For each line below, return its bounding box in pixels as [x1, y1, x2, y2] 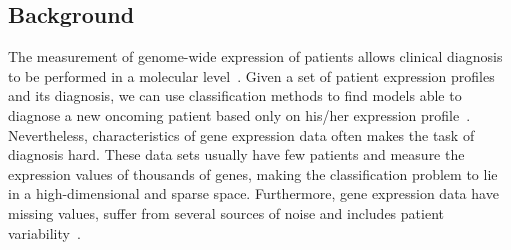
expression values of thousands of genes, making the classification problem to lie [8, 163, 498, 184]
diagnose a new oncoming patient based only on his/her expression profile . [8, 104, 471, 125]
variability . [8, 222, 81, 243]
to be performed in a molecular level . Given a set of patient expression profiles [8, 65, 495, 86]
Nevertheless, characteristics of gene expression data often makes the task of [8, 124, 475, 145]
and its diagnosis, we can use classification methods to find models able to [8, 85, 462, 106]
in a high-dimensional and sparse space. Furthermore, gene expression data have [8, 183, 499, 204]
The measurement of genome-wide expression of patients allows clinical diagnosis [8, 46, 503, 67]
